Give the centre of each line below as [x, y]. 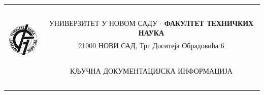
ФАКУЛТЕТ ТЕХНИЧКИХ [209, 23]
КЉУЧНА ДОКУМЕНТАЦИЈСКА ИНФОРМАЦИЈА [151, 70]
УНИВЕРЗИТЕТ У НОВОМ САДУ [103, 23]
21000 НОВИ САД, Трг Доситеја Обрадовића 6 [151, 45]
